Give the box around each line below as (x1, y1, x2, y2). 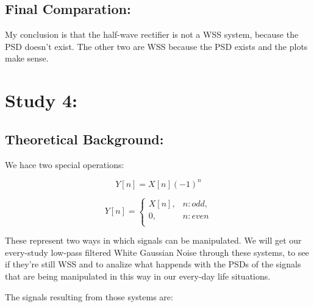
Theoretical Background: (5, 129, 164, 148)
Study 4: (5, 88, 77, 113)
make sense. (5, 52, 49, 65)
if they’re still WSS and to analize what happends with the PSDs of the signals (5, 258, 301, 270)
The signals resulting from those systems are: (5, 290, 173, 303)
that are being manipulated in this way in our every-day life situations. (5, 270, 271, 283)
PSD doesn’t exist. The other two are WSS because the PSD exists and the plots (5, 40, 308, 52)
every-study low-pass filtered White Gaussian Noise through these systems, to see (5, 245, 309, 258)
